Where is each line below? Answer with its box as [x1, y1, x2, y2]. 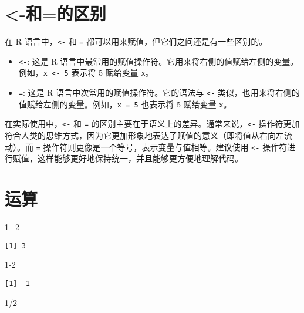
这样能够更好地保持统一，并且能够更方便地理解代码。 [37, 152, 243, 164]
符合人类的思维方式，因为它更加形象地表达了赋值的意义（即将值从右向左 [5, 129, 284, 142]
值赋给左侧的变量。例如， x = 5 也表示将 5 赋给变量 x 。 [18, 97, 232, 110]
